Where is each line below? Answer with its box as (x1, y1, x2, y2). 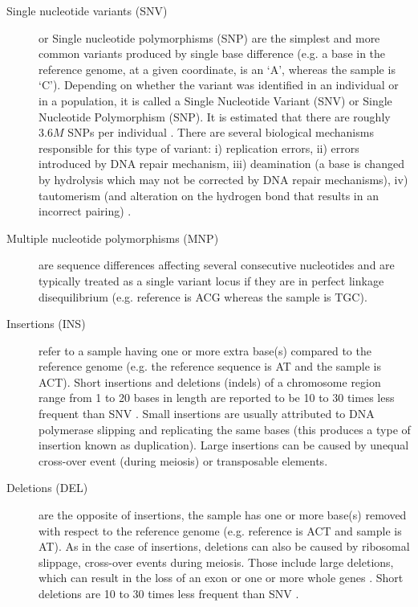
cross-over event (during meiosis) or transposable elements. (39, 452, 328, 469)
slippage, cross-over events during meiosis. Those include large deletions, (39, 553, 394, 570)
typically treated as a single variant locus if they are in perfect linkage (39, 272, 384, 289)
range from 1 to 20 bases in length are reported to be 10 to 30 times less (39, 389, 395, 406)
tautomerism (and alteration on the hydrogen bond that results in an (39, 187, 379, 203)
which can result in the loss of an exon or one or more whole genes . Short (39, 569, 404, 586)
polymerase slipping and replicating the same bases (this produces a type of (39, 420, 411, 437)
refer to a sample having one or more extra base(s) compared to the (39, 342, 371, 359)
